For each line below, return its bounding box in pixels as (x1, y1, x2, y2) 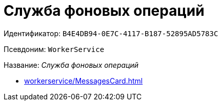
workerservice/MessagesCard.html (24, 76, 143, 85)
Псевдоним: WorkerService (4, 44, 105, 54)
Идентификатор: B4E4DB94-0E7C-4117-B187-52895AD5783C (4, 29, 218, 38)
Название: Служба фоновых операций (4, 60, 139, 69)
